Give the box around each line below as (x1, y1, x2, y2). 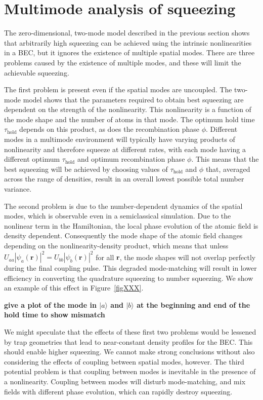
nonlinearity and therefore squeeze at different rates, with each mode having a (4, 143, 246, 154)
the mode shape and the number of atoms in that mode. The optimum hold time (4, 114, 255, 124)
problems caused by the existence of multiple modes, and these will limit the (4, 57, 241, 67)
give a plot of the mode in (4, 299, 97, 310)
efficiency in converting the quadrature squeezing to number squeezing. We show (4, 272, 253, 283)
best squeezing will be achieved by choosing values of (4, 163, 168, 174)
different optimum (4, 154, 60, 164)
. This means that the (191, 154, 259, 164)
